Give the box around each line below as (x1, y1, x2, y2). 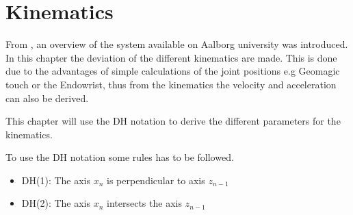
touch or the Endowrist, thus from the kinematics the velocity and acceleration (5, 77, 337, 91)
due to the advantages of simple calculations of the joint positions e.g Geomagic (5, 64, 340, 78)
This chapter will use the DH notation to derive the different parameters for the (5, 114, 341, 128)
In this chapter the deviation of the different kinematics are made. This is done (5, 50, 337, 64)
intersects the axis (107, 196, 182, 210)
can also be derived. (5, 90, 89, 105)
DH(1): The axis (21, 173, 91, 187)
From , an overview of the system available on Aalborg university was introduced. (5, 37, 348, 51)
